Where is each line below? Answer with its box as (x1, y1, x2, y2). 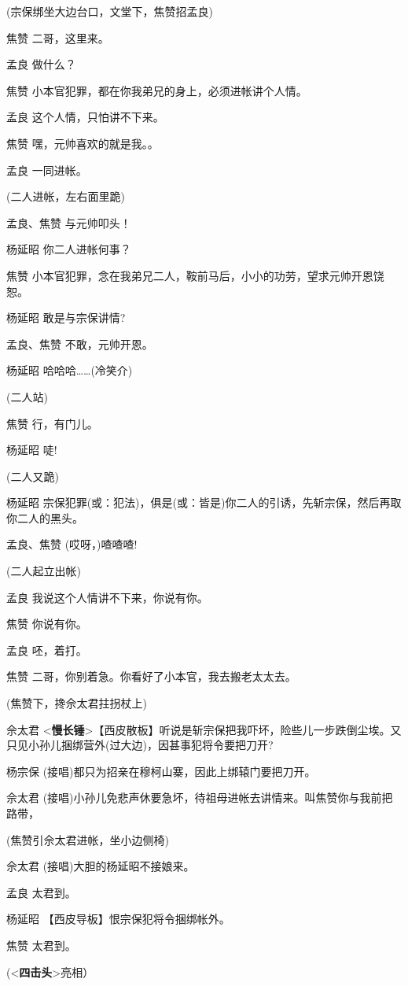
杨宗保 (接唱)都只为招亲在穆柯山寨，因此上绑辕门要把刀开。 (6, 763, 316, 779)
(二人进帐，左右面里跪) (6, 188, 125, 205)
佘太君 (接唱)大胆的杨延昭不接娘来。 (6, 858, 195, 874)
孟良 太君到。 (6, 884, 76, 900)
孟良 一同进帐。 (6, 161, 87, 178)
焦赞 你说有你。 (6, 615, 87, 632)
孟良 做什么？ (6, 56, 76, 72)
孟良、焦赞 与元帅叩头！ (6, 214, 131, 231)
